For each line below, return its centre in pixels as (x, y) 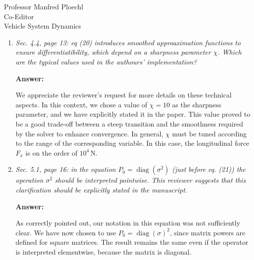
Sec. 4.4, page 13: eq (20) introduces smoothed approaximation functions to (128, 42)
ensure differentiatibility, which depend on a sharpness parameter (113, 52)
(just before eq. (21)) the (209, 169)
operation (29, 180)
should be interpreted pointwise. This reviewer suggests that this (150, 180)
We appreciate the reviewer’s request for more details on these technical (124, 95)
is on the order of (51, 152)
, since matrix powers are (208, 232)
